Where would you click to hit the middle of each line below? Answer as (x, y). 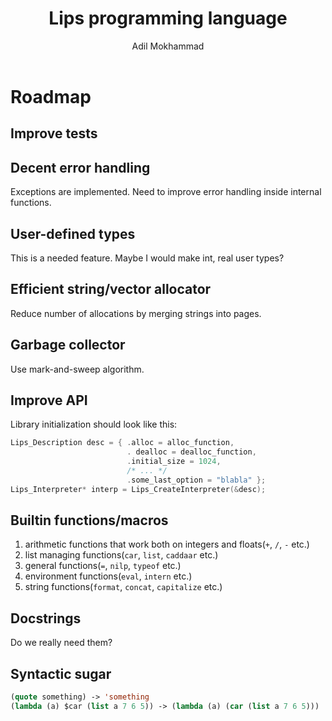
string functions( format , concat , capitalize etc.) (123, 587)
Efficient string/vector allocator (111, 289)
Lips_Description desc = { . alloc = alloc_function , (122, 443)
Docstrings (46, 618)
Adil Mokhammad (168, 46)
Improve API (49, 400)
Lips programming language (168, 18)
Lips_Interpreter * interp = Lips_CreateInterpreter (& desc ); (138, 489)
